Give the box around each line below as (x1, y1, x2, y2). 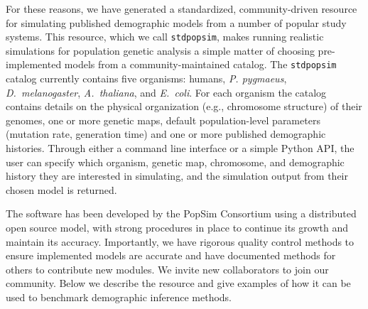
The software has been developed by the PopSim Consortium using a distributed (6, 206, 357, 221)
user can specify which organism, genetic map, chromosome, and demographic (6, 154, 345, 169)
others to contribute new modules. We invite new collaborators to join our (6, 261, 329, 276)
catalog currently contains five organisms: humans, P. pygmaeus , (6, 71, 287, 86)
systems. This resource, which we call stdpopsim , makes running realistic (6, 29, 324, 44)
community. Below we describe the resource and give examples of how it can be (6, 276, 351, 291)
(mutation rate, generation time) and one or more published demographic (6, 126, 326, 141)
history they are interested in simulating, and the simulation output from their (6, 168, 348, 183)
